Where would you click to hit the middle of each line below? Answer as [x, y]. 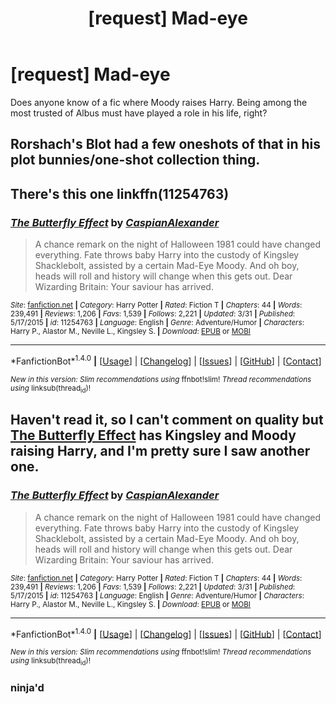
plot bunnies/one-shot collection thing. [135, 160]
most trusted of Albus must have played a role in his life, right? [139, 113]
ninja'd [27, 687]
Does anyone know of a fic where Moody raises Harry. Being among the [159, 102]
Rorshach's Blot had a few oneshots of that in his [165, 144]
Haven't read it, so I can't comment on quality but [167, 420]
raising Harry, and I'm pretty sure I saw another [160, 451]
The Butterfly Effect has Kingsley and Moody [153, 435]
